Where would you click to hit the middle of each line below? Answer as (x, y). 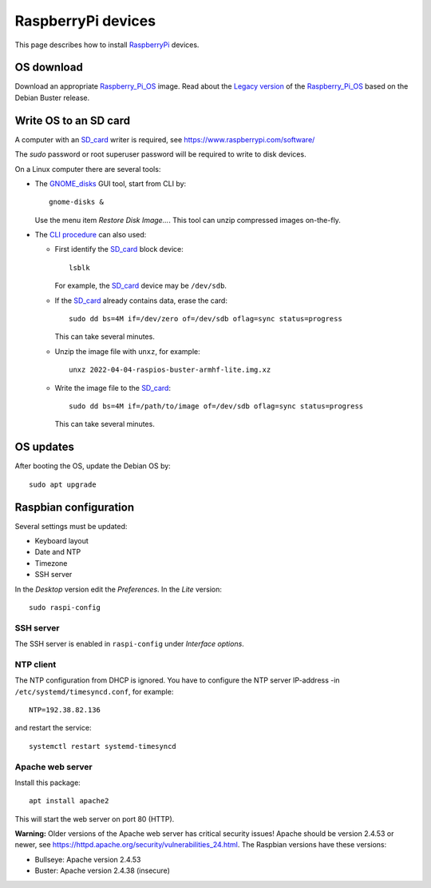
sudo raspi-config (65, 607)
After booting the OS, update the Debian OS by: (93, 466)
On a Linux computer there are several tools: (88, 169)
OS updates (45, 447)
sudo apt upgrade (63, 484)
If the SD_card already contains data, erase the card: (141, 301)
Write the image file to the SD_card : (113, 388)
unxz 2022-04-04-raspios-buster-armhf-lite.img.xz (170, 370)
